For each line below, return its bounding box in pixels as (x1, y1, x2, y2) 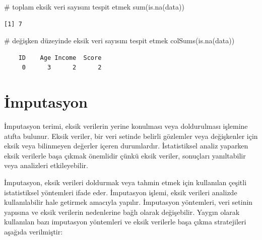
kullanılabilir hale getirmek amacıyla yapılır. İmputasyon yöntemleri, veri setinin (4, 197, 253, 207)
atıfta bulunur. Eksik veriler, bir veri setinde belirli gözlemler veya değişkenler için (4, 130, 258, 141)
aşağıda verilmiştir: (4, 226, 63, 237)
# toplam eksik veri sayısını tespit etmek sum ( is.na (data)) (4, 2, 184, 12)
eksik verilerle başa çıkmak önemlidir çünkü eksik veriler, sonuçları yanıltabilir (4, 150, 246, 161)
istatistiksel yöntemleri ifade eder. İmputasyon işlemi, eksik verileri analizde (4, 187, 237, 197)
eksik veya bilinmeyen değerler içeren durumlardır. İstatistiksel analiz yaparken (4, 140, 248, 151)
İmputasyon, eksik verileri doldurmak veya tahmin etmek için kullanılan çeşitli (4, 177, 247, 188)
